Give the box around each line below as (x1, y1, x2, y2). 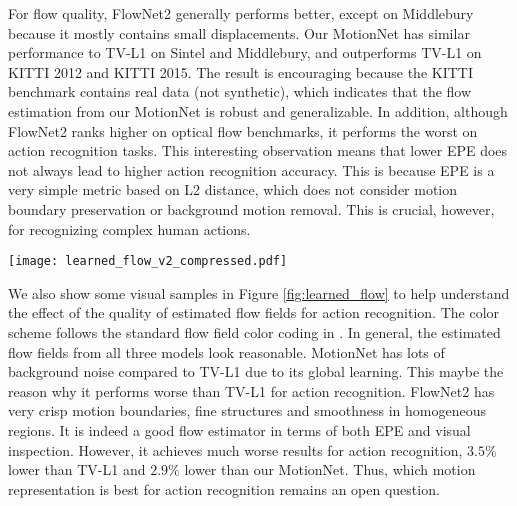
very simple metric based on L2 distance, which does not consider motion (8, 179, 458, 200)
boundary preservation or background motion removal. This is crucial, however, (8, 198, 495, 219)
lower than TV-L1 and (8, 459, 146, 480)
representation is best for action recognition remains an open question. (8, 478, 440, 499)
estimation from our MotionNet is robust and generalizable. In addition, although (8, 100, 508, 121)
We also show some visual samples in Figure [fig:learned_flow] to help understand (8, 282, 510, 303)
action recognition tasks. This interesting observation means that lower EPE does (8, 140, 508, 161)
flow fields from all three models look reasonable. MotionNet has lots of (8, 341, 445, 362)
